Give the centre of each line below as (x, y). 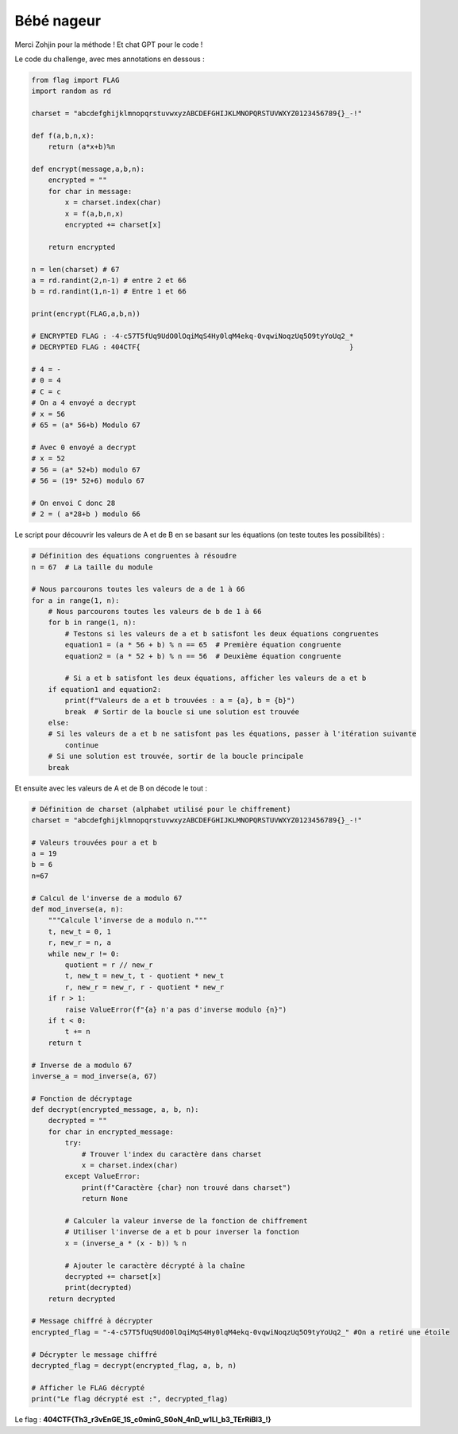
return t (65, 1043)
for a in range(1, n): (75, 600)
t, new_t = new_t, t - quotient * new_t (144, 976)
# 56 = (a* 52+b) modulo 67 (86, 470)
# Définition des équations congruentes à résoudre (134, 556)
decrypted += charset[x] (113, 1276)
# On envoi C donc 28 (73, 503)
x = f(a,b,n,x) (94, 214)
